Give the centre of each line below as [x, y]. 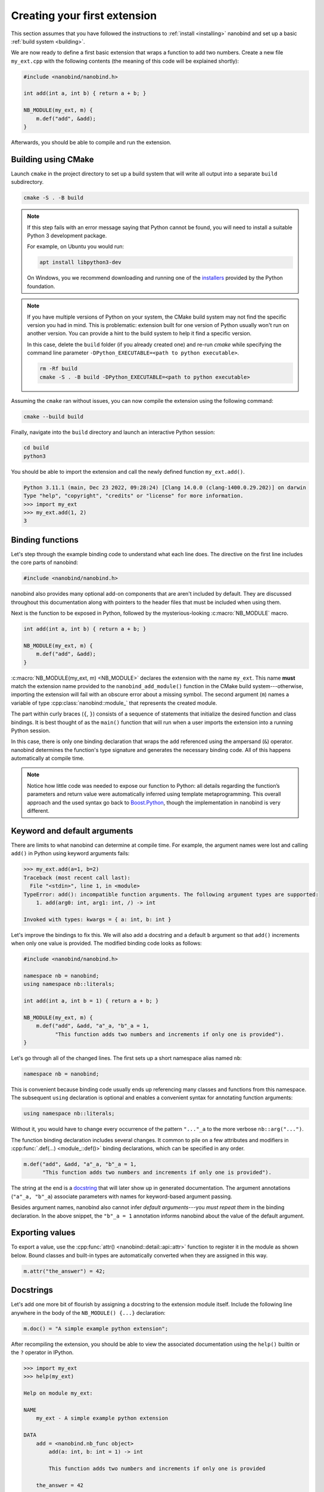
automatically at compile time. [48, 759]
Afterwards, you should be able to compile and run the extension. [91, 143]
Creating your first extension [84, 16]
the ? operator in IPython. [42, 1352]
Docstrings [32, 1290]
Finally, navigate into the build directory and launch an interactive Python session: [113, 432]
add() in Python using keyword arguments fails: [70, 853]
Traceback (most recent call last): [77, 878]
